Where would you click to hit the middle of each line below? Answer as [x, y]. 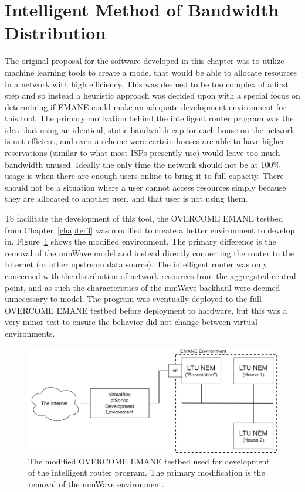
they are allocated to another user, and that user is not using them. [126, 199]
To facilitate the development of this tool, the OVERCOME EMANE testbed [144, 218]
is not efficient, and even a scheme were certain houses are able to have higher [145, 141]
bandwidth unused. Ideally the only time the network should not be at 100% [143, 164]
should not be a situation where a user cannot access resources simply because [145, 187]
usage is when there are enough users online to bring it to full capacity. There [144, 176]
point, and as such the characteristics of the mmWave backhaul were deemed [143, 287]
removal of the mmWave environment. [96, 484]
